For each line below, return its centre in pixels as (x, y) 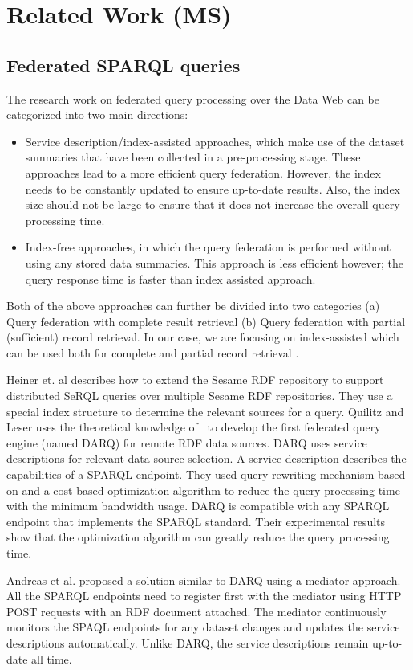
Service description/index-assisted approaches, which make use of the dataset (215, 141)
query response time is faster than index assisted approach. (170, 278)
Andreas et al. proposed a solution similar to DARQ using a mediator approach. (204, 580)
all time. (52, 658)
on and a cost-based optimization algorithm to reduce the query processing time (203, 490)
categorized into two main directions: (97, 114)
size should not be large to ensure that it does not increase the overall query (213, 204)
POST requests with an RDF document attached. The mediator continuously (196, 611)
